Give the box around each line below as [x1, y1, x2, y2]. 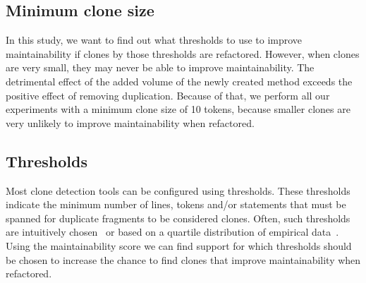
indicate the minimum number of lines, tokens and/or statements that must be [6, 197, 346, 212]
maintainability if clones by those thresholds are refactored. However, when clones [6, 46, 360, 61]
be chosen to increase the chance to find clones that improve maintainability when [6, 252, 361, 267]
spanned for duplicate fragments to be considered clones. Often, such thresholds [6, 210, 350, 225]
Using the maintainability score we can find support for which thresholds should [6, 238, 352, 253]
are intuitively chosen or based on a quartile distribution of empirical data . [6, 224, 339, 239]
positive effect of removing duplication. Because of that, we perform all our [6, 88, 330, 102]
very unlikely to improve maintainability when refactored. [6, 115, 255, 130]
